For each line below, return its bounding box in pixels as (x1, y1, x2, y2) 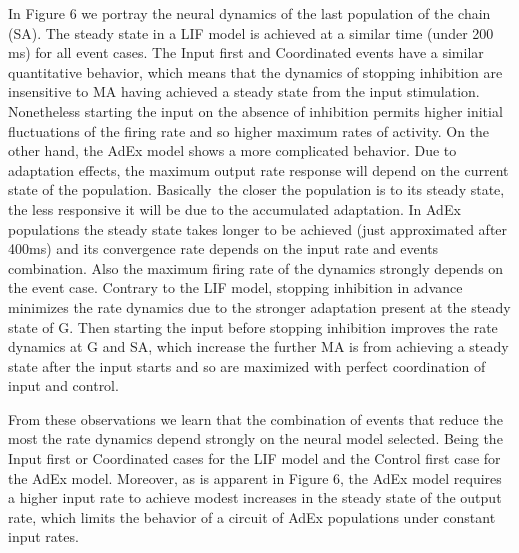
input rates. (8, 526, 79, 547)
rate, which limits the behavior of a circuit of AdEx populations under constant (8, 506, 496, 527)
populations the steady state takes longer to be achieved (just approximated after (8, 218, 508, 239)
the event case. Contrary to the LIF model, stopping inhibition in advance (8, 277, 463, 298)
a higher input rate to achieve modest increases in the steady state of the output (8, 487, 502, 508)
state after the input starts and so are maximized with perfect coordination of (8, 355, 486, 376)
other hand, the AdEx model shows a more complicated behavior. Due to (8, 140, 457, 161)
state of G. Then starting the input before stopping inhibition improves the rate (8, 316, 498, 337)
